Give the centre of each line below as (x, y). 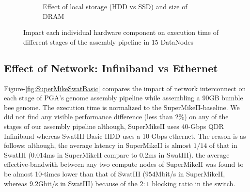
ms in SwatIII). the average (189, 154)
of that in (223, 145)
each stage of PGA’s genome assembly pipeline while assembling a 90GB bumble (124, 98)
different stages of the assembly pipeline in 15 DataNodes (108, 41)
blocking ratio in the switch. (194, 183)
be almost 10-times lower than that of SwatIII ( (75, 173)
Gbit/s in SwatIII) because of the (88, 183)
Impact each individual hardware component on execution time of (121, 32)
